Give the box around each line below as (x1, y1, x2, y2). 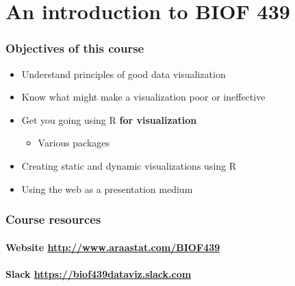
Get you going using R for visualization (21, 112, 197, 127)
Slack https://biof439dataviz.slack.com (5, 266, 192, 281)
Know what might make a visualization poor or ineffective (21, 90, 266, 104)
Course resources (5, 211, 101, 228)
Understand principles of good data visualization (21, 66, 226, 81)
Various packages (38, 135, 110, 150)
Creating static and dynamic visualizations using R (21, 158, 237, 172)
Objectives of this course (5, 40, 144, 57)
